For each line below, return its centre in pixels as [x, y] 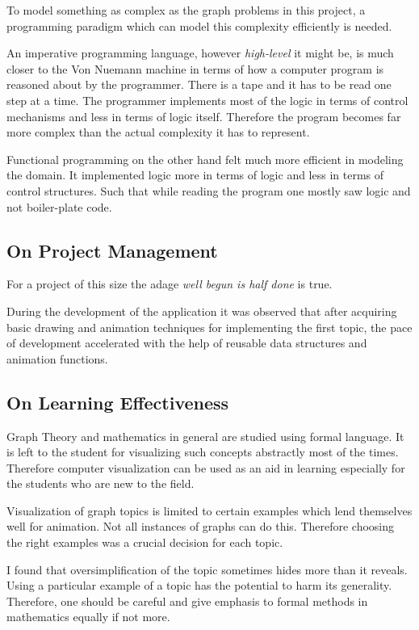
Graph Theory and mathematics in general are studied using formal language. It [205, 436]
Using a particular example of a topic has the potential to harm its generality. [199, 585]
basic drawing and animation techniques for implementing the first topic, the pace [209, 327]
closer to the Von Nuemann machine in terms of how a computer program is [195, 68]
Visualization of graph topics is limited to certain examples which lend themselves [209, 510]
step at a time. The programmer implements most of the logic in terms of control [207, 100]
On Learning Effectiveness [118, 402]
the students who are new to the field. [101, 483]
